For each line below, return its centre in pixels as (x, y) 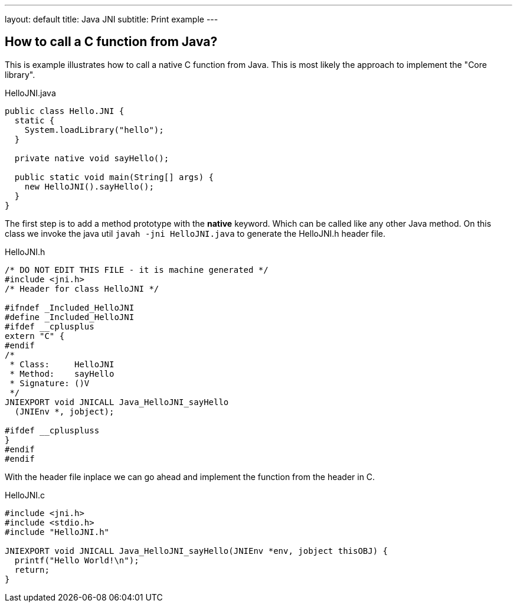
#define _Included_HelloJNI (70, 317)
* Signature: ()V (50, 383)
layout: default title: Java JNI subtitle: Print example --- (112, 19)
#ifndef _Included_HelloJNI (70, 307)
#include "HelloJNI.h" (57, 532)
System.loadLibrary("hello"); (94, 130)
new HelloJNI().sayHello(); (89, 186)
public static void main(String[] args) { (114, 177)
